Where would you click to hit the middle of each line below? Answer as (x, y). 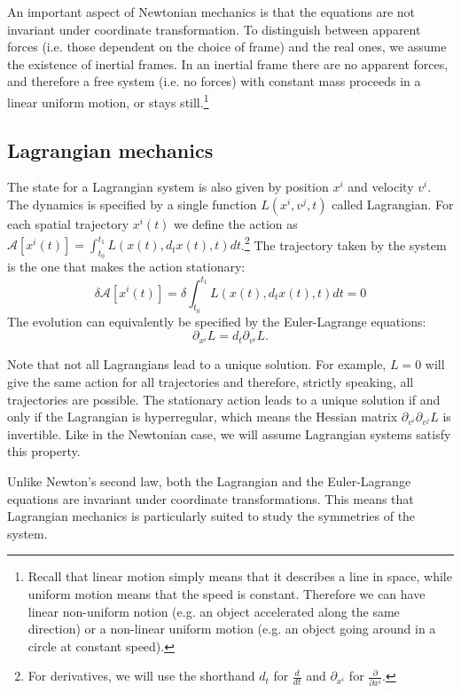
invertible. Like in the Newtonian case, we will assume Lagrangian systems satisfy (229, 433)
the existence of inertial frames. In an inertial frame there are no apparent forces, (228, 63)
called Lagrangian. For (393, 205)
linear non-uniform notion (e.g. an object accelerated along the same (214, 611)
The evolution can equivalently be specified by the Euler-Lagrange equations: (217, 321)
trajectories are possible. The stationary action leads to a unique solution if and (224, 399)
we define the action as (236, 224)
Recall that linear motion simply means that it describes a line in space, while (240, 576)
